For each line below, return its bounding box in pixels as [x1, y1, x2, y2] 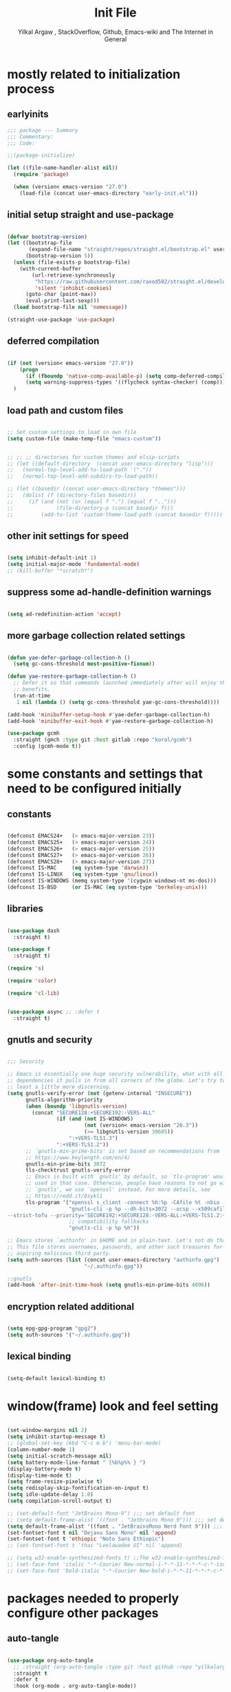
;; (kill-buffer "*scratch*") [7, 567, 94, 574]
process [7, 81, 55, 97]
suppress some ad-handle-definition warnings [7, 587, 212, 598]
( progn [19, 366, 38, 373]
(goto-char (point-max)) [25, 291, 97, 298]
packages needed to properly [7, 1591, 179, 1606]
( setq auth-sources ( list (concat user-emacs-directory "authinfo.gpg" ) [7, 1256, 220, 1263]
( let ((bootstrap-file [7, 239, 72, 246]
